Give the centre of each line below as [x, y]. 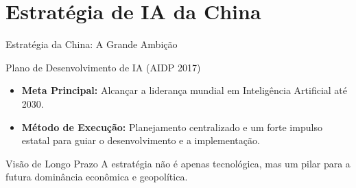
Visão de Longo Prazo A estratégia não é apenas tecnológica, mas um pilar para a [178, 163]
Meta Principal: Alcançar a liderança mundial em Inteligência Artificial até [185, 90]
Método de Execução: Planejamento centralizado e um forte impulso [172, 127]
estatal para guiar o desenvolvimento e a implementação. [141, 140]
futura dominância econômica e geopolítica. [97, 177]
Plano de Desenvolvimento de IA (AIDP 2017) [103, 67]
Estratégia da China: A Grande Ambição [92, 44]
